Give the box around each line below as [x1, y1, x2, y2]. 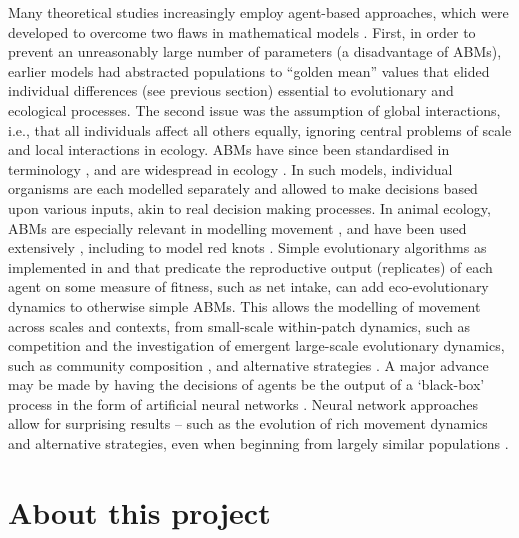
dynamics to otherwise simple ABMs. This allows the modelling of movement [8, 295, 481, 316]
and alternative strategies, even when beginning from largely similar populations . [8, 433, 509, 454]
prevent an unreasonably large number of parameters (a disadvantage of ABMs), [8, 41, 502, 62]
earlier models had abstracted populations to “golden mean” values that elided [8, 60, 490, 81]
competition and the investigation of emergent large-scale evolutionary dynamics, [8, 335, 505, 356]
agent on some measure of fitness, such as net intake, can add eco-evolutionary [8, 276, 489, 297]
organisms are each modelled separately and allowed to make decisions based [8, 178, 478, 199]
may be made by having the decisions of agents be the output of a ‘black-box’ [8, 374, 485, 395]
